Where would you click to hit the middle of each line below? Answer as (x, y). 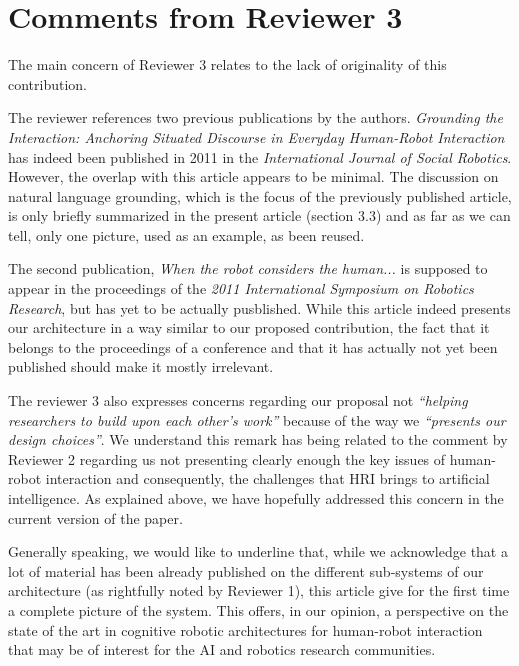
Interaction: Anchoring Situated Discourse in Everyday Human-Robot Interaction (256, 136)
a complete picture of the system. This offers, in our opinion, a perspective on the (258, 609)
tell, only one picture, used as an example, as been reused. (186, 234)
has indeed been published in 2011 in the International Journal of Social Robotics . (260, 156)
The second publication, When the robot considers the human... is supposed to (248, 268)
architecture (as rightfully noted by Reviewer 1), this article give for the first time (259, 590)
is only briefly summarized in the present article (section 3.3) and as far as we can (259, 215)
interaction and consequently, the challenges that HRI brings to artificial (267, 478)
